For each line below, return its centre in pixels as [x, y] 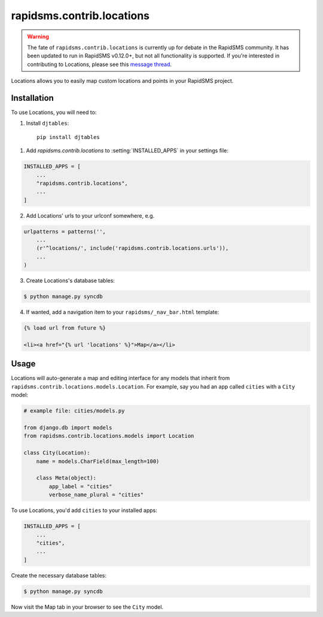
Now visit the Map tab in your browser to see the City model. [87, 607]
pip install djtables [68, 137]
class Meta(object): [66, 478]
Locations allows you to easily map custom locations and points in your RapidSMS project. [122, 81]
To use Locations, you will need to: [54, 112]
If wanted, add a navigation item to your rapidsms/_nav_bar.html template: [123, 312]
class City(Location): [57, 453]
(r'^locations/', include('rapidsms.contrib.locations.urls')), [132, 248]
